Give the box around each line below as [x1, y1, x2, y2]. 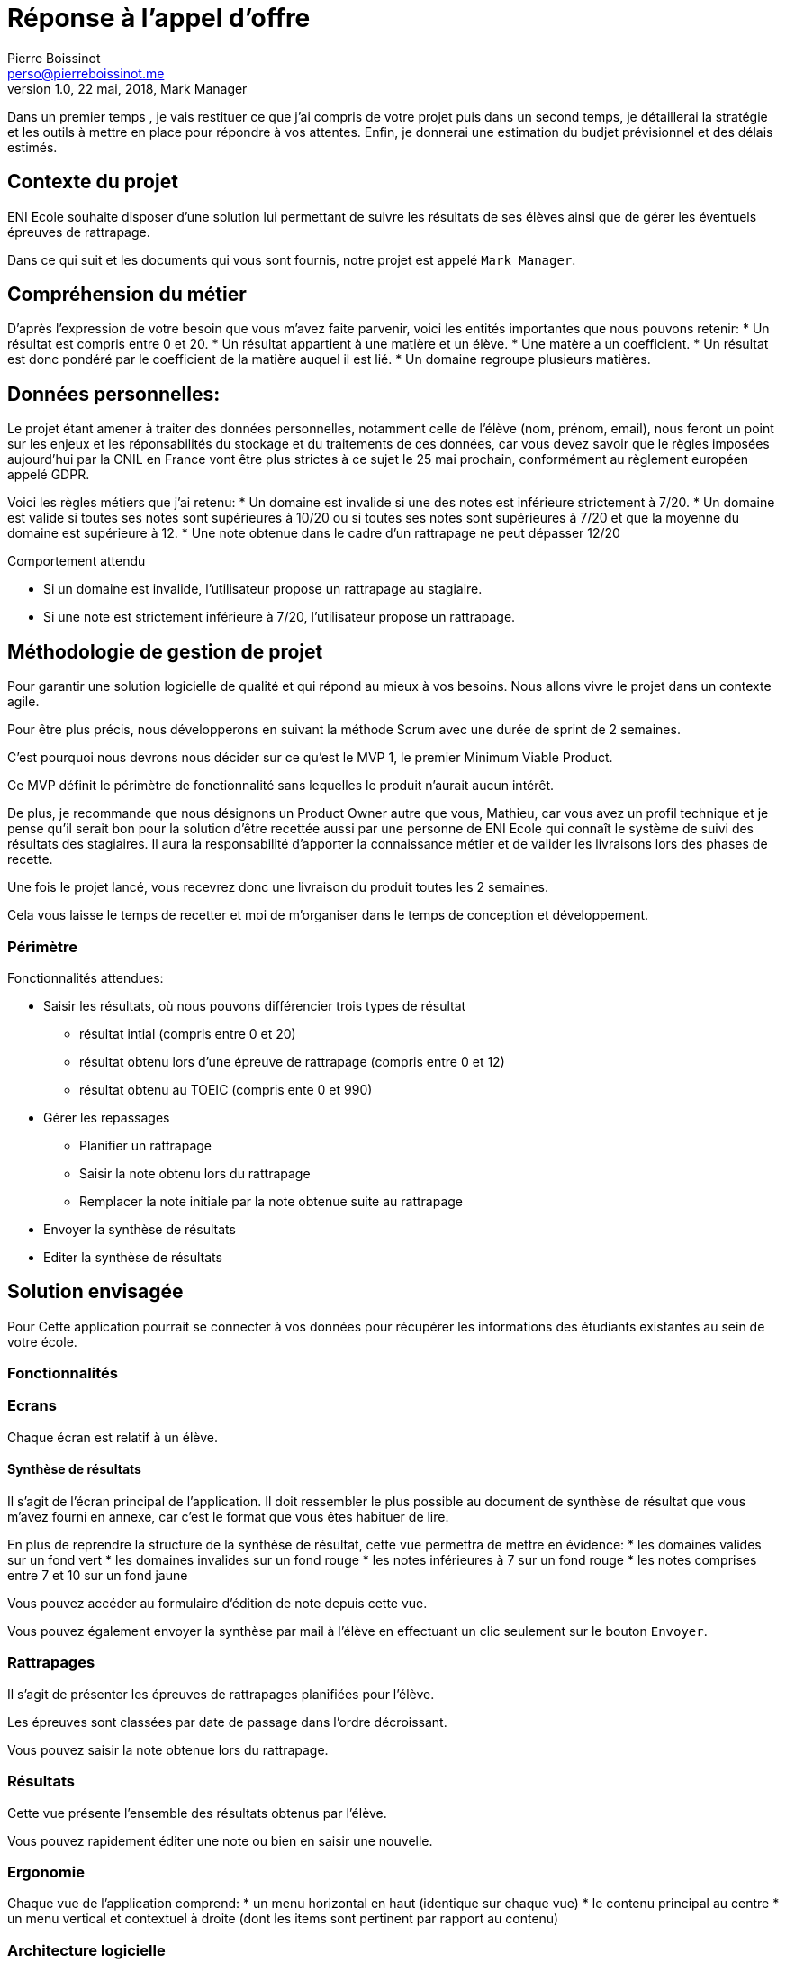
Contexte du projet [7, 170, 178, 194]
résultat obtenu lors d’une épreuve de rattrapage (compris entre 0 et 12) [79, 1053, 505, 1069]
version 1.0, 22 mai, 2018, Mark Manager [7, 80, 248, 96]
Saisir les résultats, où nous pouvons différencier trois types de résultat [43, 997, 466, 1013]
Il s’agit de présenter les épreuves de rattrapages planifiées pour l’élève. [7, 1686, 435, 1702]
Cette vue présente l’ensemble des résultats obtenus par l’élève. [7, 1804, 387, 1821]
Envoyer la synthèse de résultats [43, 1221, 236, 1237]
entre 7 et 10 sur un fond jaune [7, 1568, 188, 1584]
